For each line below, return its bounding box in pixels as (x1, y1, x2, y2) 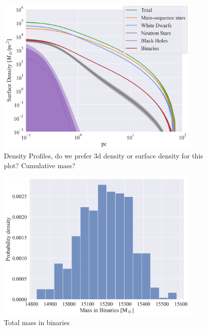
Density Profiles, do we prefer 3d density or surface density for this (4, 151, 203, 161)
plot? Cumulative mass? (4, 160, 75, 170)
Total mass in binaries (4, 317, 70, 327)
